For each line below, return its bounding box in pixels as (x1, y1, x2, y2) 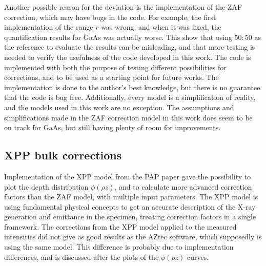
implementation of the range (4, 22, 93, 32)
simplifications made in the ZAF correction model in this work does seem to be (4, 112, 253, 122)
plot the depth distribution (4, 181, 89, 192)
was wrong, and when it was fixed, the (101, 22, 221, 32)
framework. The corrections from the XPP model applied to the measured (4, 221, 237, 232)
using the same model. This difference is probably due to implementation (4, 241, 234, 252)
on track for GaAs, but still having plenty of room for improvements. (4, 122, 221, 133)
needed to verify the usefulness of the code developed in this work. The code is (4, 51, 251, 62)
